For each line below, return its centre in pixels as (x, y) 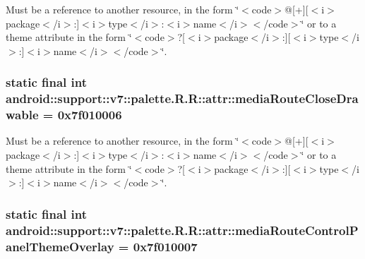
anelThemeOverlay (60, 246)
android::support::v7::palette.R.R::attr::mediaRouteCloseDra (182, 98)
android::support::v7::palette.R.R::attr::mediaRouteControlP (182, 230)
